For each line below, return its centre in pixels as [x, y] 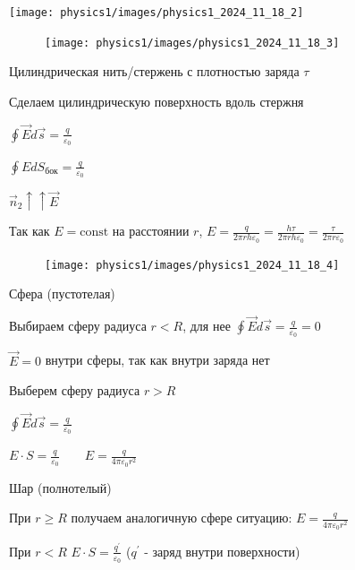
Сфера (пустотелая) [62, 294]
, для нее [207, 326]
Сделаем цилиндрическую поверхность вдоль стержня [156, 101]
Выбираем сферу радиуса [78, 326]
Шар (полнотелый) [60, 487]
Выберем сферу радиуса [75, 390]
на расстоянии [151, 231]
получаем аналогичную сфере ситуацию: [182, 518]
